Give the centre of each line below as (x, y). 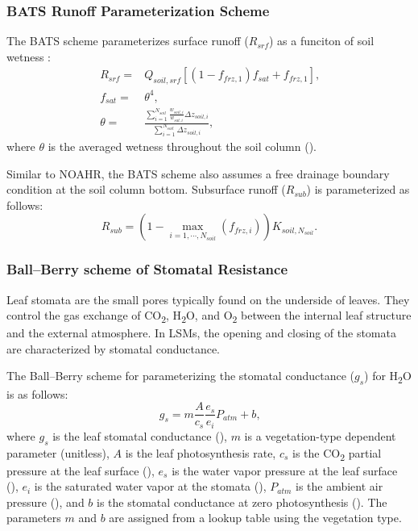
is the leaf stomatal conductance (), (140, 435)
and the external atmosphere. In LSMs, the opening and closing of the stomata (201, 333)
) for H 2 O (388, 377)
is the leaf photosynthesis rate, (201, 452)
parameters (34, 518)
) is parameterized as (358, 189)
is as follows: (37, 393)
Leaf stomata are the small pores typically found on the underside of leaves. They (208, 299)
